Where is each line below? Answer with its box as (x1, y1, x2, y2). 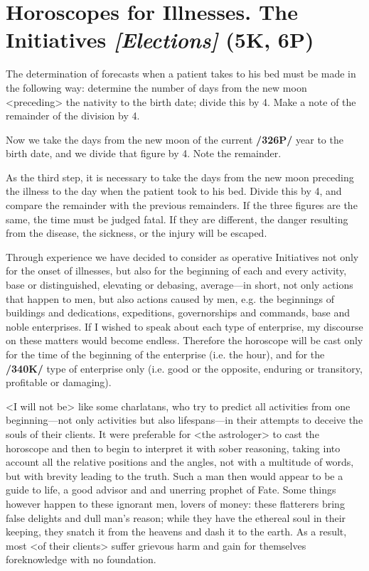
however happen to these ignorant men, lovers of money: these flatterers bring (6, 496, 345, 511)
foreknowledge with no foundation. (6, 552, 156, 567)
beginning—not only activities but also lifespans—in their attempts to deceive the (6, 412, 363, 427)
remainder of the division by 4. (6, 108, 140, 123)
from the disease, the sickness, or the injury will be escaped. (6, 225, 267, 240)
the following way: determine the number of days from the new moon (6, 80, 307, 95)
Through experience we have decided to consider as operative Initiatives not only (6, 249, 359, 264)
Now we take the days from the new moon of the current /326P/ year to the (6, 132, 343, 146)
